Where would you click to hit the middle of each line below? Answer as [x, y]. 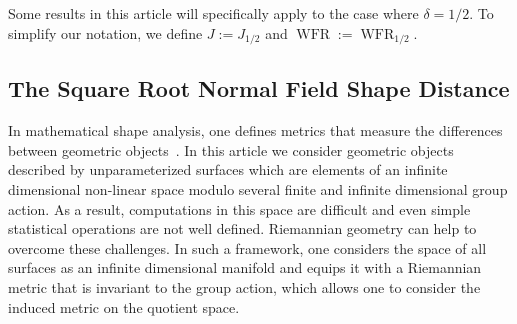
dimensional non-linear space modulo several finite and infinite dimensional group [258, 189]
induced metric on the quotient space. [124, 306]
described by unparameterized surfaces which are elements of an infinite [228, 169]
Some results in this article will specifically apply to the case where [213, 13]
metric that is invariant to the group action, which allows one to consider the [244, 287]
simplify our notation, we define [105, 32]
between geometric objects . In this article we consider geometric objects [231, 149]
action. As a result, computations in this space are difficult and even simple [239, 208]
